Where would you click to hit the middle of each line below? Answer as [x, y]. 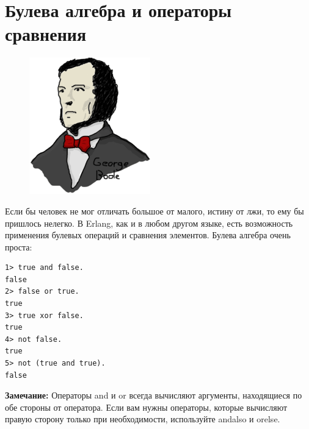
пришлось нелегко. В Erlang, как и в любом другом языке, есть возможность [149, 223]
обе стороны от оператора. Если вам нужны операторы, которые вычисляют [146, 407]
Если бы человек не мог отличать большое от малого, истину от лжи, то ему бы [154, 211]
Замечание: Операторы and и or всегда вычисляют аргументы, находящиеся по [154, 395]
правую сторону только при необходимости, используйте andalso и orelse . [143, 419]
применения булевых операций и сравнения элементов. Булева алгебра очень [148, 235]
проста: [19, 246]
